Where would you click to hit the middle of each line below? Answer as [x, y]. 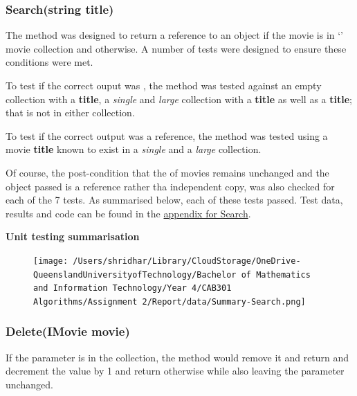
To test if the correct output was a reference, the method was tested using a [167, 135]
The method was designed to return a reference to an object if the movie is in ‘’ [175, 35]
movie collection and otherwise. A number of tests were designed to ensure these [176, 48]
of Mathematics [276, 274]
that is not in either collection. [70, 112]
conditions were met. [49, 62]
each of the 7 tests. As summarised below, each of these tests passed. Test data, [174, 200]
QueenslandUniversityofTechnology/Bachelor [135, 274]
